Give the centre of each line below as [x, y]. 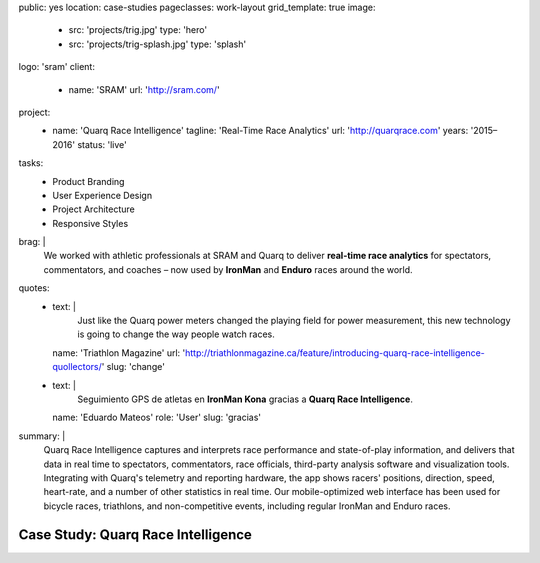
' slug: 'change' [133, 367]
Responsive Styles [90, 223]
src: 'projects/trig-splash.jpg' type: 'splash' [157, 44]
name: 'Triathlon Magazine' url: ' [119, 352]
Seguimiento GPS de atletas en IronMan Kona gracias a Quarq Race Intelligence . [245, 399]
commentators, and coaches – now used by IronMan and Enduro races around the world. [228, 269]
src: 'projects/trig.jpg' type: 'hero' [138, 30]
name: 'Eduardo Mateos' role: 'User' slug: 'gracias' [157, 417]
